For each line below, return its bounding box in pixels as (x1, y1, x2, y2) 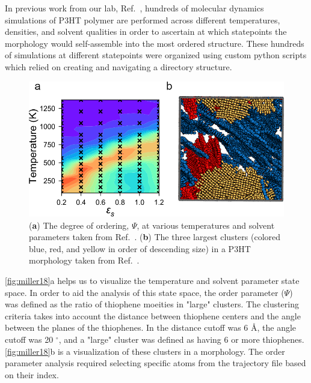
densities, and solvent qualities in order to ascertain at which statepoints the (5, 25, 287, 38)
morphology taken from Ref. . (29, 254, 140, 267)
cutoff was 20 (5, 333, 54, 346)
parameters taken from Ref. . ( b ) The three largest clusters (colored (29, 231, 281, 243)
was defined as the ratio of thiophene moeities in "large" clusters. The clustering (5, 298, 300, 310)
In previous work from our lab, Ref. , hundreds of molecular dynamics (5, 2, 264, 14)
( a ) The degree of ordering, (29, 219, 129, 231)
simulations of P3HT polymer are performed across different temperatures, (5, 13, 280, 26)
